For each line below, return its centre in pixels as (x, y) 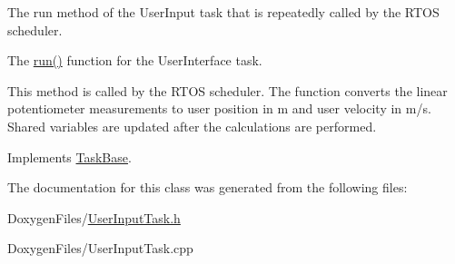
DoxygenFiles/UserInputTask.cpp (100, 248)
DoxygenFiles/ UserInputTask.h (94, 217)
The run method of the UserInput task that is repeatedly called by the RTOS (223, 12)
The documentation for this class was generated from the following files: (208, 187)
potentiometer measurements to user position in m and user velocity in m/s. (219, 108)
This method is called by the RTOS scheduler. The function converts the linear (227, 90)
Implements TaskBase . (69, 156)
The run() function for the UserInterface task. (135, 60)
